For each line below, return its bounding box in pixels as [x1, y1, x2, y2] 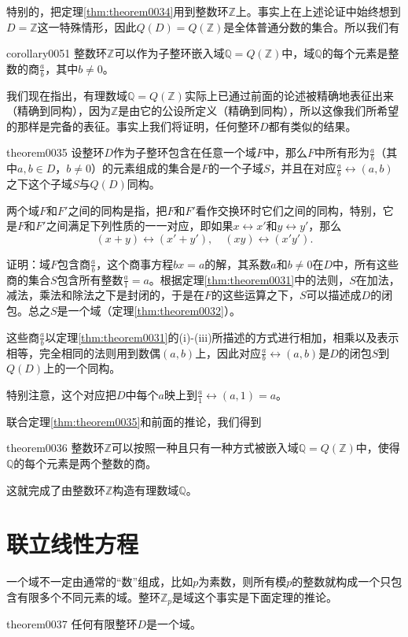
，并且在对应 [270, 160, 336, 176]
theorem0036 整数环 [6, 439, 105, 456]
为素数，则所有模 [198, 573, 287, 590]
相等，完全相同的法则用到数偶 [6, 344, 160, 361]
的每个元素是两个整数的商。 [13, 454, 157, 471]
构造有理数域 [112, 481, 179, 498]
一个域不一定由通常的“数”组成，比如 [6, 573, 193, 590]
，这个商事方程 [96, 255, 174, 272]
